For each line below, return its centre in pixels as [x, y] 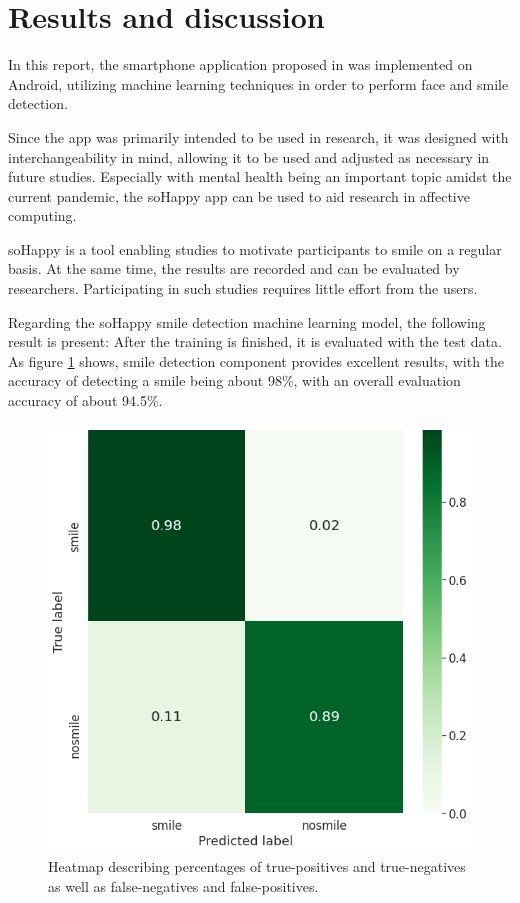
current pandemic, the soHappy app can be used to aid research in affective [239, 195]
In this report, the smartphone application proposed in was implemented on [240, 64]
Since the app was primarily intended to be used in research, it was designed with [258, 136]
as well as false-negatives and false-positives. [183, 886]
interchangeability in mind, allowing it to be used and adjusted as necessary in [249, 156]
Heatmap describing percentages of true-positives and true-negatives [257, 866]
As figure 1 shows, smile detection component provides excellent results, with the [256, 360]
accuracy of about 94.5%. [85, 400]
